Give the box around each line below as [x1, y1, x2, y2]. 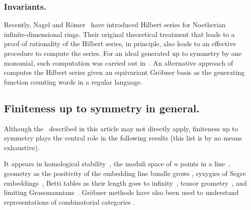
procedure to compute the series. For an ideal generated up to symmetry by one [4, 48, 242, 58]
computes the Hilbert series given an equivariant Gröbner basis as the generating [4, 67, 245, 77]
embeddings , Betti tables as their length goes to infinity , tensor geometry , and [4, 177, 247, 188]
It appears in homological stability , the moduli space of [4, 158, 172, 169]
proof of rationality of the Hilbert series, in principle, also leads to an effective [4, 38, 236, 49]
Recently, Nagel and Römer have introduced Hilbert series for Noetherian [4, 19, 226, 30]
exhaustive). [4, 142, 40, 152]
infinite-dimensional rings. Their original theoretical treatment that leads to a [4, 29, 235, 39]
